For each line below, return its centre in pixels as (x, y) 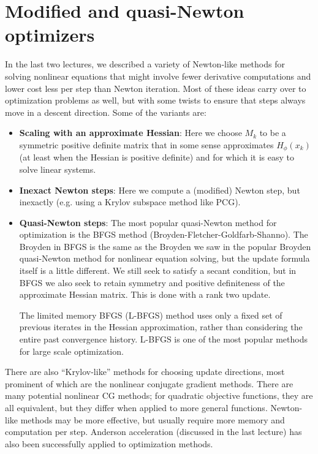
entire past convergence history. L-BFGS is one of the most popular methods (163, 339)
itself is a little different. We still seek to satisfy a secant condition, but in (158, 271)
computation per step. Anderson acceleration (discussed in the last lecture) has (153, 432)
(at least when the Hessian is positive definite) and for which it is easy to (157, 157)
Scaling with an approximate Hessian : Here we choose (131, 133)
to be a (273, 133)
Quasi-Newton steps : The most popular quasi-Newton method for (148, 222)
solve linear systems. (58, 169)
